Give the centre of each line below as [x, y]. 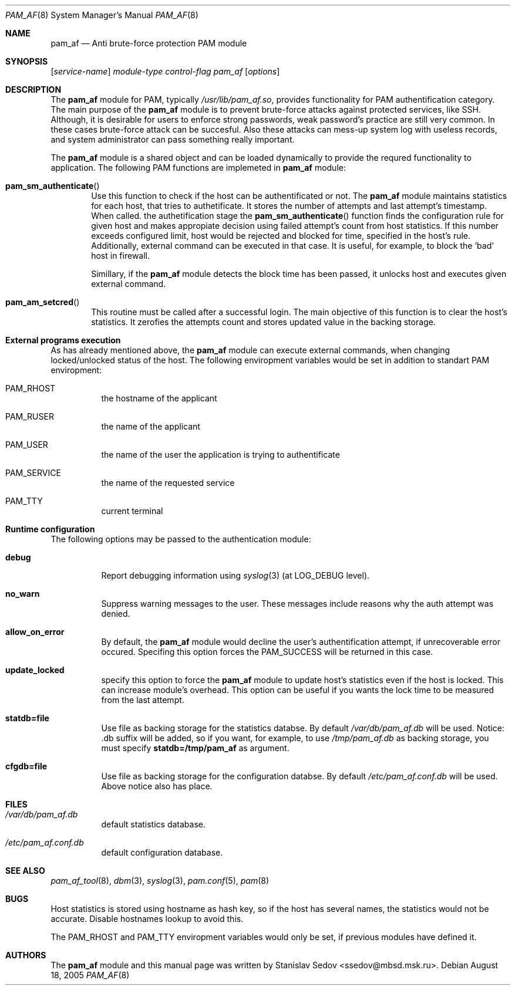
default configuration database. [162, 852]
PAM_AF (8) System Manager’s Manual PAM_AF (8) [102, 15]
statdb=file [27, 718]
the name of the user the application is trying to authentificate [221, 455]
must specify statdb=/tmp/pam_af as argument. [195, 748]
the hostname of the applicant [159, 398]
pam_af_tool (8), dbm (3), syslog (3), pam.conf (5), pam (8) [160, 881]
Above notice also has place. [157, 786]
